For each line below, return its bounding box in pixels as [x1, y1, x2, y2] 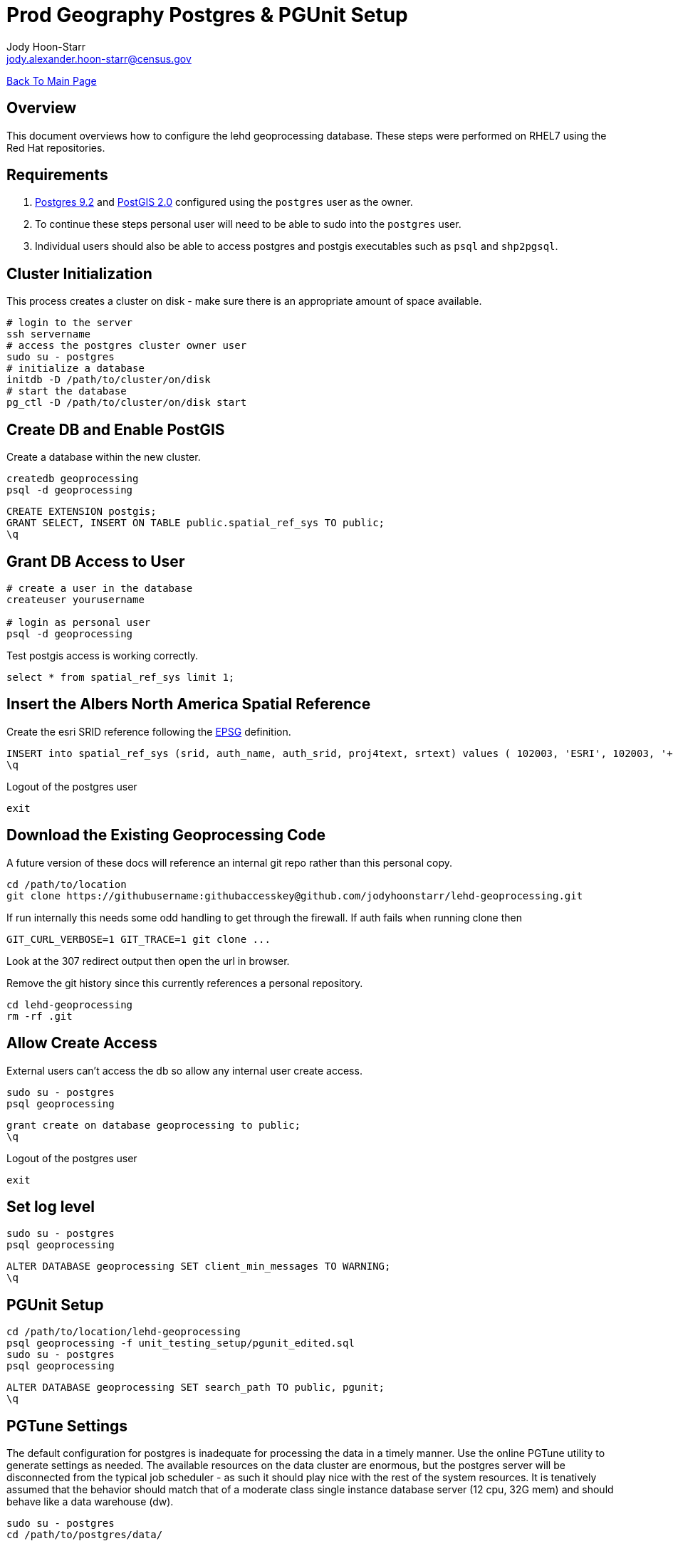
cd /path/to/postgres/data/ [6, 1529, 163, 1541]
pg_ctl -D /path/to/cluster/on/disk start [6, 397, 247, 409]
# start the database [6, 385, 127, 397]
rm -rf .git [6, 1010, 73, 1022]
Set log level [6, 1197, 95, 1216]
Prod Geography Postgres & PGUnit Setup [6, 3, 408, 27]
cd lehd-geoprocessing [6, 998, 133, 1010]
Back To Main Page [6, 74, 97, 87]
